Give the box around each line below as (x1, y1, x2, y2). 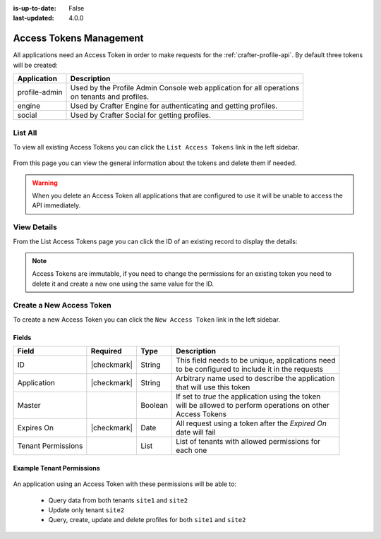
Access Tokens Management (13, 32, 144, 44)
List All (13, 128, 37, 138)
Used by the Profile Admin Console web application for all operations (70, 83, 300, 93)
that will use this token (176, 382, 250, 392)
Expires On (17, 423, 54, 433)
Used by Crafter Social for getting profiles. (70, 110, 212, 120)
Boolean (140, 401, 169, 411)
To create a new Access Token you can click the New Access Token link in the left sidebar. (13, 315, 281, 324)
